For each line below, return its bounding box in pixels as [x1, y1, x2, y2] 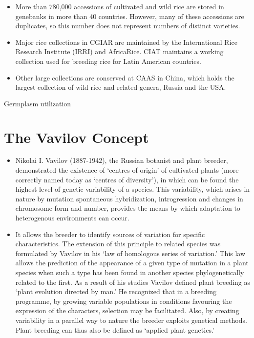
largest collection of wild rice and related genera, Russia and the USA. [15, 82, 226, 92]
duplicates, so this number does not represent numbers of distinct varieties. [15, 20, 240, 31]
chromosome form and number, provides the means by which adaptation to [15, 203, 240, 213]
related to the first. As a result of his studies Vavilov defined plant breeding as [15, 277, 250, 287]
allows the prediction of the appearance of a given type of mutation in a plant [15, 258, 249, 268]
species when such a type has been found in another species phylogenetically [15, 267, 244, 277]
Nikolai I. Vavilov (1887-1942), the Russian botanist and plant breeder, [15, 155, 228, 165]
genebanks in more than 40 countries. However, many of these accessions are [15, 11, 244, 21]
